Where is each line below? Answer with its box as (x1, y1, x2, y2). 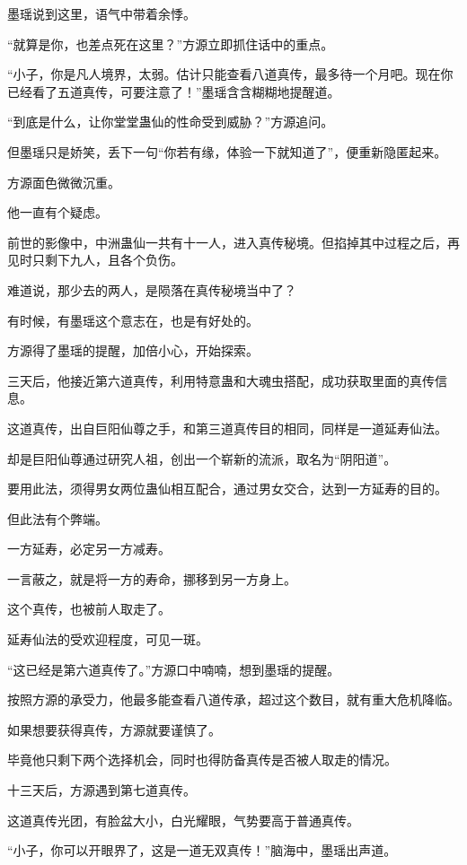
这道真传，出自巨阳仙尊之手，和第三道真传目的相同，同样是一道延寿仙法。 (7, 418, 447, 437)
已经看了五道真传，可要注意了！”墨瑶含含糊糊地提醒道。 (7, 82, 340, 100)
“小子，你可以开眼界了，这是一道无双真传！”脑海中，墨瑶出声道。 (7, 841, 397, 860)
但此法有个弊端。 (7, 509, 108, 528)
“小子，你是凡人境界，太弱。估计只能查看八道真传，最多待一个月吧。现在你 (7, 65, 454, 83)
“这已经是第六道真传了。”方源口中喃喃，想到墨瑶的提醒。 (7, 660, 340, 678)
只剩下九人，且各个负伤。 (31, 250, 183, 269)
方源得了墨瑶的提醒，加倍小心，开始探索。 (7, 341, 259, 360)
